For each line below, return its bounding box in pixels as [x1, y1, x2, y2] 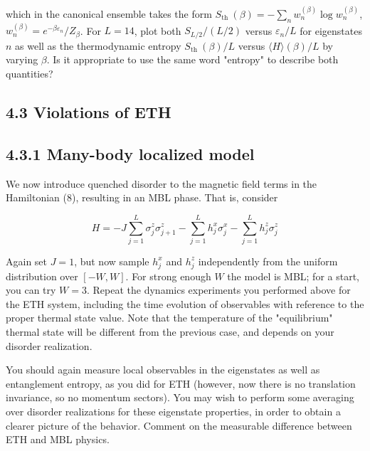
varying [6, 52, 38, 67]
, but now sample [74, 253, 149, 268]
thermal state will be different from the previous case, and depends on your [6, 324, 334, 339]
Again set [6, 253, 48, 268]
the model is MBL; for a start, [227, 268, 359, 283]
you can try [6, 282, 56, 297]
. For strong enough [125, 268, 211, 283]
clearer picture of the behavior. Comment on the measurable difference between [6, 418, 352, 433]
